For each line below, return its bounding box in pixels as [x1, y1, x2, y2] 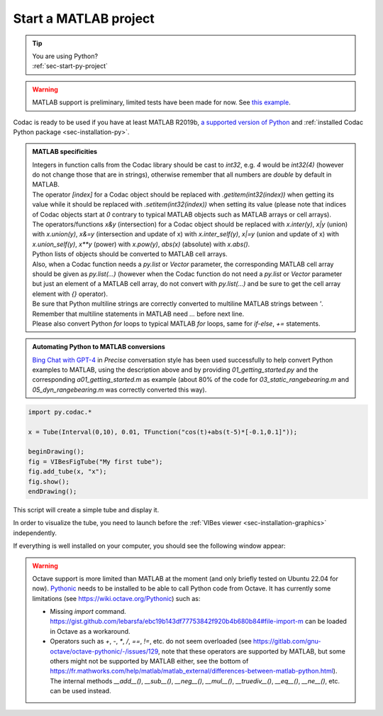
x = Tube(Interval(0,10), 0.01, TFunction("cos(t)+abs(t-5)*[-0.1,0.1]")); [28, 428, 298, 436]
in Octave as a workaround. [50, 627, 131, 635]
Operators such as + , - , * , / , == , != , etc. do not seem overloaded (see [50, 637, 252, 646]
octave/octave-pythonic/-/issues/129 [50, 646, 159, 656]
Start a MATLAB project [13, 11, 155, 26]
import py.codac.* [28, 408, 92, 416]
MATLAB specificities [32, 148, 98, 156]
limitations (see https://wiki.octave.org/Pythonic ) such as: [32, 594, 201, 602]
